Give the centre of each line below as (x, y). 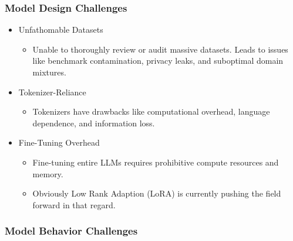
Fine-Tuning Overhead (59, 142)
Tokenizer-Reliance (52, 92)
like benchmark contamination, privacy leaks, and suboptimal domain (158, 61)
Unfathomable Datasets (61, 30)
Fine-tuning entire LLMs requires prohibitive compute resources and (156, 162)
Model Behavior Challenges (71, 231)
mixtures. (49, 72)
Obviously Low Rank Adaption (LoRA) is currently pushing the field (157, 193)
